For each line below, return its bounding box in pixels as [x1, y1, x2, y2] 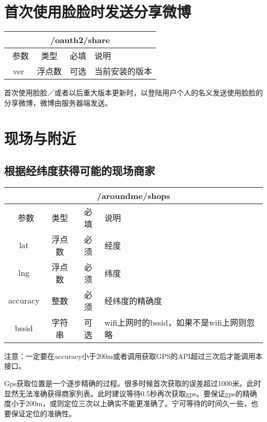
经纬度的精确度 [104, 294, 162, 307]
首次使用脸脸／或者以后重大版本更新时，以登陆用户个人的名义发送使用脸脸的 [4, 87, 263, 98]
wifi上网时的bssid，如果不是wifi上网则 [104, 316, 247, 328]
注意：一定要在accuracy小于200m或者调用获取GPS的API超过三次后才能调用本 [4, 350, 263, 361]
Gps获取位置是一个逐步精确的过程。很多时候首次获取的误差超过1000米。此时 [4, 378, 261, 389]
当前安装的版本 [94, 65, 152, 77]
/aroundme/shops [97, 189, 170, 202]
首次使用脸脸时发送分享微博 [4, 1, 192, 22]
